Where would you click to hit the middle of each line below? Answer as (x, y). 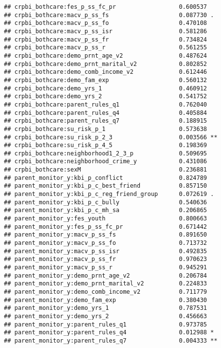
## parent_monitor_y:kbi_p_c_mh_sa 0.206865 (106, 210)
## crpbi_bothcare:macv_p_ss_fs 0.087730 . (109, 15)
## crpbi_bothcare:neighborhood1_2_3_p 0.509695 (106, 153)
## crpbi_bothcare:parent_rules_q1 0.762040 (106, 104)
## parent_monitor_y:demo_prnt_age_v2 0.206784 (106, 275)
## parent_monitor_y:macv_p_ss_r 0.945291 (106, 267)
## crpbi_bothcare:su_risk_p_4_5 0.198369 (106, 145)
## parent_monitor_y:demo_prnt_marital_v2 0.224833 (106, 284)
